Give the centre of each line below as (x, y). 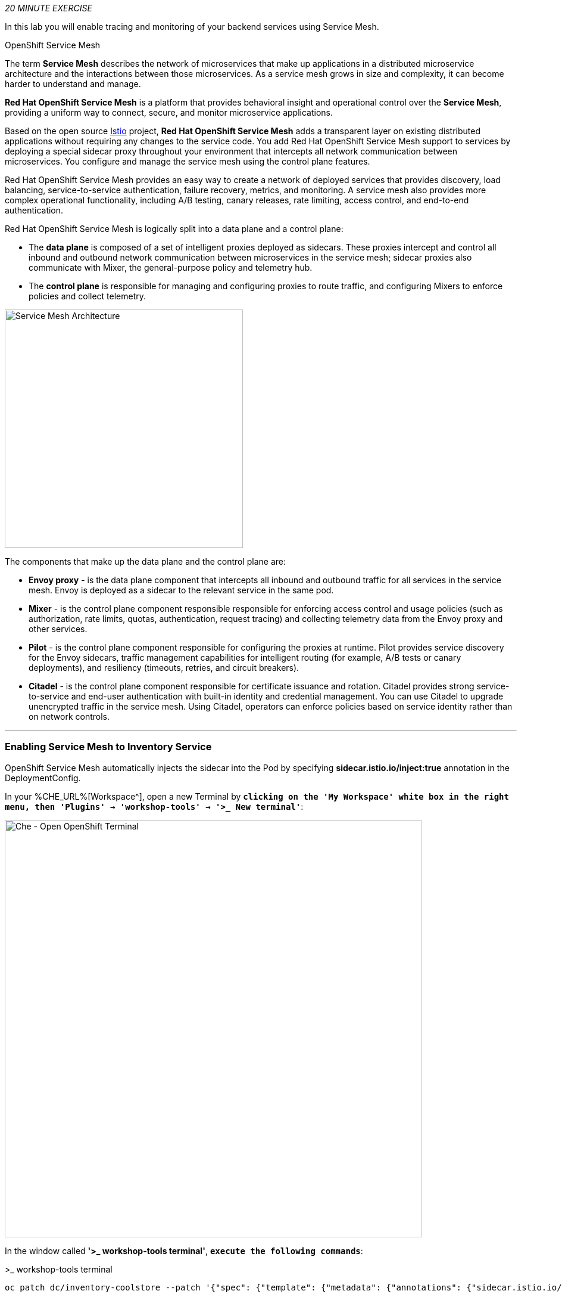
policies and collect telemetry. (88, 296)
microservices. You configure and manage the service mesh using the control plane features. (188, 161)
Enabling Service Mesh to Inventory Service (108, 747)
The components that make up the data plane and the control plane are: (146, 561)
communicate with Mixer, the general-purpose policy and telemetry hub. (171, 267)
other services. (58, 629)
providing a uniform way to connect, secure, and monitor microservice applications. (169, 112)
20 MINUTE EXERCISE (49, 8)
